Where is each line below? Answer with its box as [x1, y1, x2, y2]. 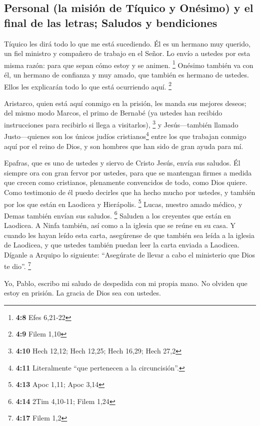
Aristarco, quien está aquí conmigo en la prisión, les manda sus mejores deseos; [4, 97, 246, 108]
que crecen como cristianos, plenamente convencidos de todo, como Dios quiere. [4, 177, 247, 187]
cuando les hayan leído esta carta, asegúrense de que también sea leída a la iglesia [4, 229, 254, 240]
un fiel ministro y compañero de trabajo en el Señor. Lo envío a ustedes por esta [4, 48, 250, 58]
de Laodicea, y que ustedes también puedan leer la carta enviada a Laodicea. [4, 239, 239, 250]
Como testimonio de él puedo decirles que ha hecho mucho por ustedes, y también [4, 186, 255, 197]
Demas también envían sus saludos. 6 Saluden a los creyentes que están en [4, 208, 231, 220]
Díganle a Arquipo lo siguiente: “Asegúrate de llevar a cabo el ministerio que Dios [4, 249, 255, 259]
